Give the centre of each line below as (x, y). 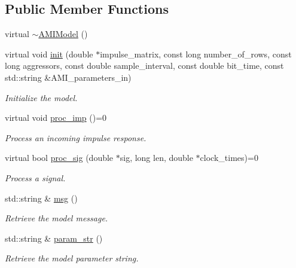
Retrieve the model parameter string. (72, 258)
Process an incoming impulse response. (76, 137)
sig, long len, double (156, 158)
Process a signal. (35, 177)
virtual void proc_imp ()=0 (56, 118)
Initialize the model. (41, 97)
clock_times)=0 (229, 158)
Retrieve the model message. (57, 218)
